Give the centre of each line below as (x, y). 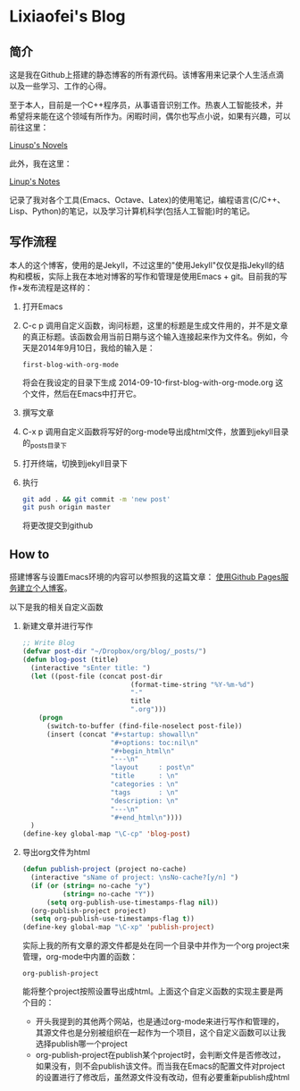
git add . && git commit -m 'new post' (96, 499)
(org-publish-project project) (89, 911)
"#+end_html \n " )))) (146, 818)
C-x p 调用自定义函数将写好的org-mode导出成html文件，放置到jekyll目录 (155, 432)
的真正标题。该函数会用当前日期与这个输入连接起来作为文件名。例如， (151, 336)
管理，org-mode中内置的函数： (80, 957)
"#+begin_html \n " (142, 751)
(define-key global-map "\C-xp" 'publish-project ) (118, 927)
